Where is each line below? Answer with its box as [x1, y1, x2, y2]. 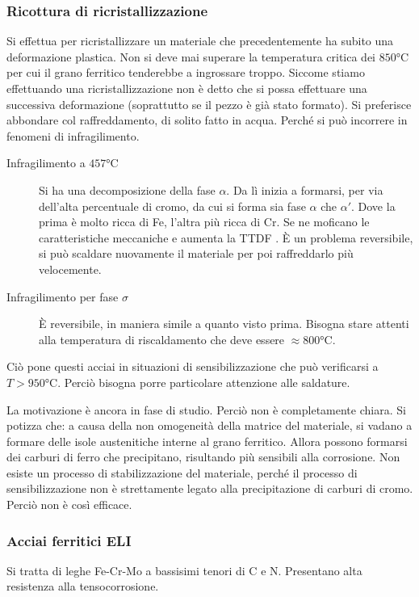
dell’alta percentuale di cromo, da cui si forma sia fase [39, 197, 306, 214]
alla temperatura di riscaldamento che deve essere [39, 330, 285, 347]
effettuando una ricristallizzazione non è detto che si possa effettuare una [6, 80, 367, 96]
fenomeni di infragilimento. [6, 127, 140, 144]
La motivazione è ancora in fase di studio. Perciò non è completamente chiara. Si [6, 401, 406, 418]
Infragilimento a [6, 154, 86, 171]
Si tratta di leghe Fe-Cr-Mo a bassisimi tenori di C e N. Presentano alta [6, 561, 362, 578]
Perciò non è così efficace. [6, 496, 132, 513]
